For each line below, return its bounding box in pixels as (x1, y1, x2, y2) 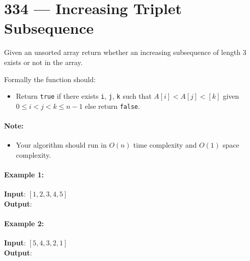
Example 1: (4, 169, 44, 179)
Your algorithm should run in (16, 140, 107, 150)
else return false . (85, 100, 140, 111)
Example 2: (4, 218, 44, 228)
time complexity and (133, 140, 197, 150)
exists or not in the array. (4, 56, 83, 67)
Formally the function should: (4, 74, 96, 84)
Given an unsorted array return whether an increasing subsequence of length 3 (4, 47, 246, 57)
